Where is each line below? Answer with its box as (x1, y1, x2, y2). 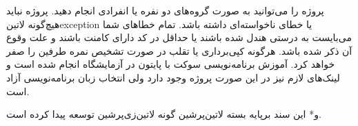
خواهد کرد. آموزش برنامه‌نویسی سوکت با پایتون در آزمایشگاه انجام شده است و (6, 57, 335, 71)
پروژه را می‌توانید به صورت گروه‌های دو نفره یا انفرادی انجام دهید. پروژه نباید (6, 3, 324, 17)
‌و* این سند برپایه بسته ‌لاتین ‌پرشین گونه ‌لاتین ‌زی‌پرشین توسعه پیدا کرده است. (6, 107, 321, 121)
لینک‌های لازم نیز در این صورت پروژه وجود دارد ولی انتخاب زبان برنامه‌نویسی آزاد (6, 70, 340, 84)
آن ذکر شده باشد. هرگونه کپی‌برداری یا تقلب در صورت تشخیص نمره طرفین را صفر (6, 43, 352, 58)
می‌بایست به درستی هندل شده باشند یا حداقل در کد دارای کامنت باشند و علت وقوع (6, 30, 352, 45)
